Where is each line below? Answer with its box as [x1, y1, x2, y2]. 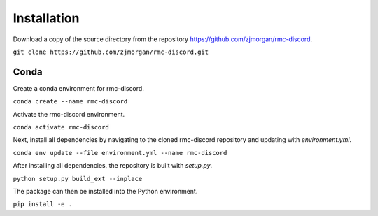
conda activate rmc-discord [13, 123, 110, 131]
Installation [13, 10, 80, 26]
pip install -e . [13, 200, 73, 208]
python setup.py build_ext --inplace [13, 175, 143, 182]
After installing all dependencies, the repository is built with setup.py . [13, 161, 213, 170]
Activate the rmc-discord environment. [13, 110, 125, 118]
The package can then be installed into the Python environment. [13, 187, 198, 195]
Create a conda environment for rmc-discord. [13, 84, 145, 92]
